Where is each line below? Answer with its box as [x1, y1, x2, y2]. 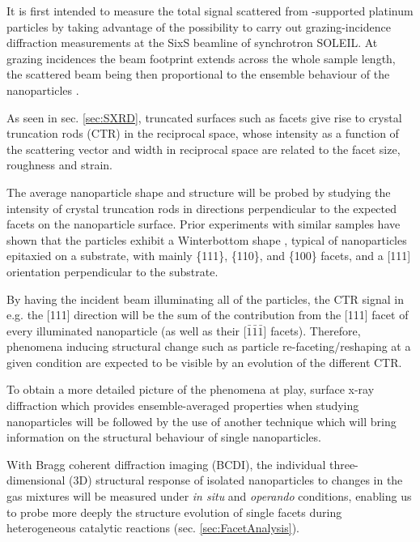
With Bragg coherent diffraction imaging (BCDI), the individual [6, 455, 326, 472]
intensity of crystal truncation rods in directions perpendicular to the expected [6, 199, 397, 216]
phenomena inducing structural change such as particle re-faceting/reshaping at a [6, 338, 411, 355]
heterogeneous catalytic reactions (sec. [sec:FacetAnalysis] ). [6, 519, 299, 536]
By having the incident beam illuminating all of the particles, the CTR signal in [6, 290, 404, 307]
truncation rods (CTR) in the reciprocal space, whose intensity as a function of [6, 125, 399, 142]
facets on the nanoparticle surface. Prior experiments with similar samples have [6, 216, 401, 233]
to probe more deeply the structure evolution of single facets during [6, 503, 342, 520]
